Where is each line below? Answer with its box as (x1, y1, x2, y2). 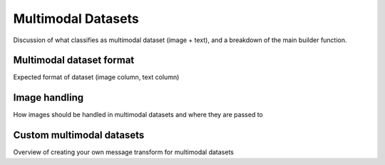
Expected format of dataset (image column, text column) (13, 73, 180, 81)
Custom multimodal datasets (13, 129, 145, 141)
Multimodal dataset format (13, 54, 135, 66)
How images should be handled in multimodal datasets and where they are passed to (13, 111, 263, 119)
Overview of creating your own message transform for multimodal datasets (13, 148, 235, 156)
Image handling (13, 91, 84, 104)
